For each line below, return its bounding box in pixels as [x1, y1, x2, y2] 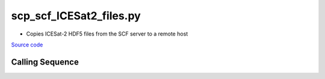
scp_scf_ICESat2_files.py [11, 9, 141, 22]
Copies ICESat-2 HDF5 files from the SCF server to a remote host [26, 30, 188, 37]
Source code [11, 41, 43, 48]
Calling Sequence [11, 57, 79, 67]
